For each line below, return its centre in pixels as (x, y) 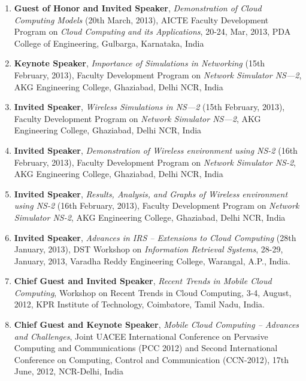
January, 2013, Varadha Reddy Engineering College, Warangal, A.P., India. (152, 260)
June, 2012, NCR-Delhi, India (69, 371)
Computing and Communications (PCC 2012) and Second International (146, 348)
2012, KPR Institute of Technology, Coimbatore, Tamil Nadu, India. (140, 304)
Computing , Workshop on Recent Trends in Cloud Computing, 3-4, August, (153, 292)
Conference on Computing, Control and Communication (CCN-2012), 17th (152, 359)
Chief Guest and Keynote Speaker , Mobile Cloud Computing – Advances (157, 324)
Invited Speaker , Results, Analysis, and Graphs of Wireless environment (151, 193)
